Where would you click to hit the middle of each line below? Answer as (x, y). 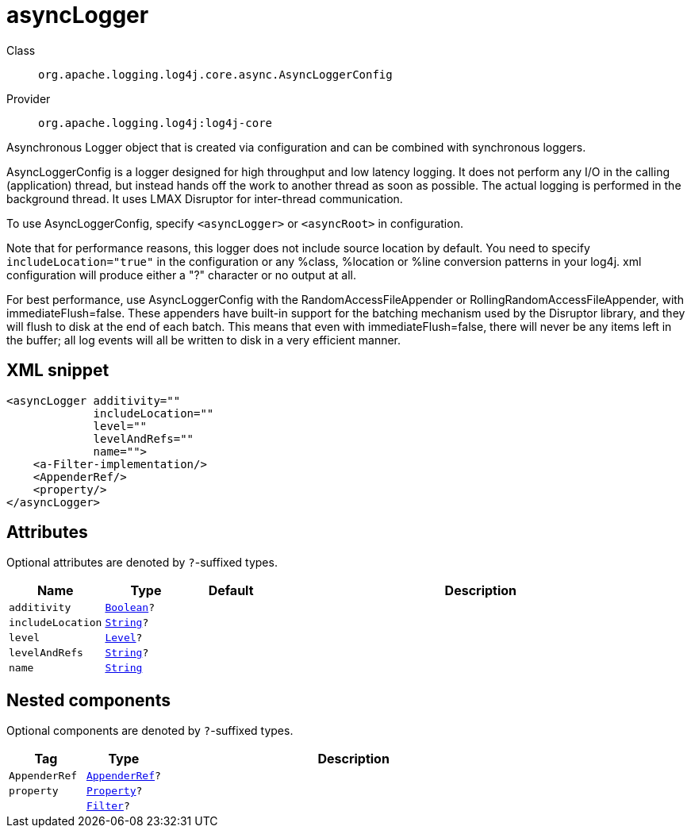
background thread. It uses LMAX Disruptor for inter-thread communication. (205, 198)
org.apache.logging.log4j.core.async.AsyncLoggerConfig (215, 74)
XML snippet (58, 371)
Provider (29, 98)
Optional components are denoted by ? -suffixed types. (150, 731)
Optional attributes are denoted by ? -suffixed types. (142, 563)
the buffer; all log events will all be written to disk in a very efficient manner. (204, 340)
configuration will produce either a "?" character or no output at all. (182, 275)
